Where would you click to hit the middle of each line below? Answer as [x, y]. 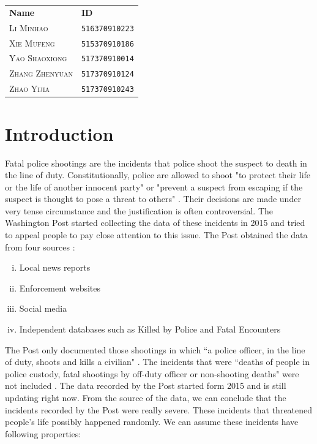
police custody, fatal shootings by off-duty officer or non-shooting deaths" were [152, 373]
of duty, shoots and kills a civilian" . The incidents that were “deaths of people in [158, 362]
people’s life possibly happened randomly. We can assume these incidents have [152, 422]
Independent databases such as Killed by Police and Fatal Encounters [150, 329]
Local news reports [55, 267]
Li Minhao [29, 27]
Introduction [59, 133]
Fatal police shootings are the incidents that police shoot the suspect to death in [156, 163]
